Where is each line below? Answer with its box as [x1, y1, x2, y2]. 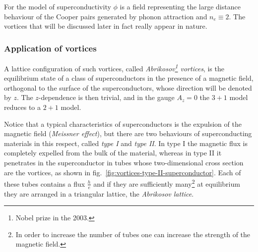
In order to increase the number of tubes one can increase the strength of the [15, 229, 251, 239]
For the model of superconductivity [4, 1, 111, 11]
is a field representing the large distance [120, 1, 241, 11]
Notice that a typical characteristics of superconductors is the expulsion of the [4, 118, 242, 129]
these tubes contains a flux [4, 178, 85, 189]
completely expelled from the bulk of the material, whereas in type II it [4, 148, 222, 158]
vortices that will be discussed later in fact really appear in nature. [4, 21, 207, 31]
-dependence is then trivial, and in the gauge [38, 92, 175, 102]
